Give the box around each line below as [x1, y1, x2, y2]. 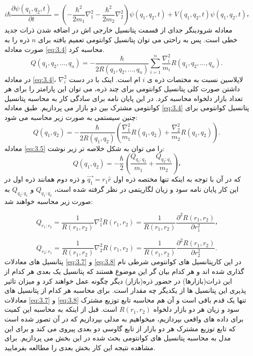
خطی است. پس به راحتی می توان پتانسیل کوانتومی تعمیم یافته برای [38, 34, 237, 45]
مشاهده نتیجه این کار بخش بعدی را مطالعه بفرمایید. [4, 342, 155, 352]
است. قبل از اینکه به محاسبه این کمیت [4, 304, 118, 314]
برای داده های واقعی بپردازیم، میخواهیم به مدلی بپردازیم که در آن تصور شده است [4, 314, 244, 324]
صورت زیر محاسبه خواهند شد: [4, 196, 93, 206]
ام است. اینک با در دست [69, 74, 140, 84]
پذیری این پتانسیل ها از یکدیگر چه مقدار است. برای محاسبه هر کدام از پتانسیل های [4, 285, 246, 295]
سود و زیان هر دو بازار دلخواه [153, 304, 239, 314]
